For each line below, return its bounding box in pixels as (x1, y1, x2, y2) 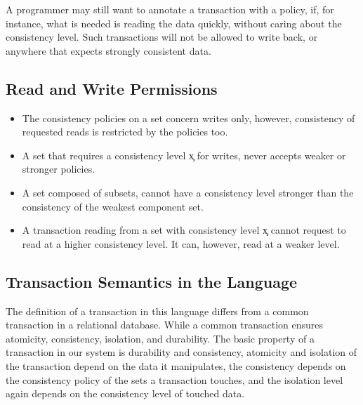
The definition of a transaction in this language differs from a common (6, 303, 309, 318)
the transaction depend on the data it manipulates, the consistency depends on (6, 358, 346, 373)
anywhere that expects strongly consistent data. (6, 43, 211, 58)
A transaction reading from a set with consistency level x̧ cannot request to (22, 223, 346, 237)
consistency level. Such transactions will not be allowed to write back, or (6, 29, 318, 44)
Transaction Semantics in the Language (6, 270, 298, 292)
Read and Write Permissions (6, 77, 218, 99)
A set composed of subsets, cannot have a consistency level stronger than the (22, 185, 354, 199)
